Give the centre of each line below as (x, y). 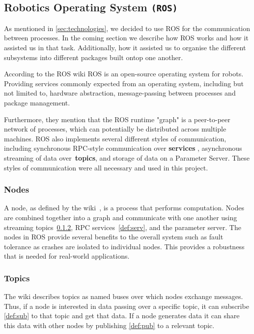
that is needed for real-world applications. (67, 256)
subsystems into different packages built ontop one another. (94, 57)
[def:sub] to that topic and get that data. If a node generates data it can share (122, 316)
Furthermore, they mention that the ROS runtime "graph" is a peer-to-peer (117, 119)
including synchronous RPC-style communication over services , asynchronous (123, 148)
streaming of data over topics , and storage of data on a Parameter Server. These (127, 157)
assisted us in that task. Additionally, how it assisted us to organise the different (125, 47)
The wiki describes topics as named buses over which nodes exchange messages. (124, 296)
